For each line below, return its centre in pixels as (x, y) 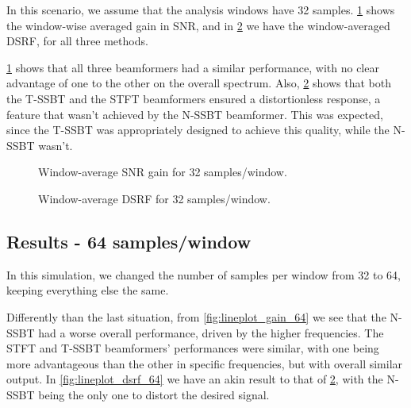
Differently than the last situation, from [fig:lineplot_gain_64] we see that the (196, 316)
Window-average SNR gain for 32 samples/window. (163, 172)
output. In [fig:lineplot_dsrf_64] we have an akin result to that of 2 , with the (195, 379)
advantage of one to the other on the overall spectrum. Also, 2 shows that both (199, 83)
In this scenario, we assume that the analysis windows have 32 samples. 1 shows (201, 10)
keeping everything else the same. (88, 290)
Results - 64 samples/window (129, 241)
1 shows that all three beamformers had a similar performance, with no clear (193, 67)
